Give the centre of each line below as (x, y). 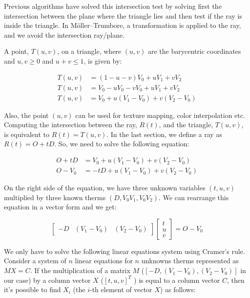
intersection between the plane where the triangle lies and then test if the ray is (123, 15)
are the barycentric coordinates (194, 51)
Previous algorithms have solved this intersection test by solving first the (113, 6)
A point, (16, 51)
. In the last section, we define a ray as (164, 134)
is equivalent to (27, 134)
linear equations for (104, 261)
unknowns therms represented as (190, 261)
